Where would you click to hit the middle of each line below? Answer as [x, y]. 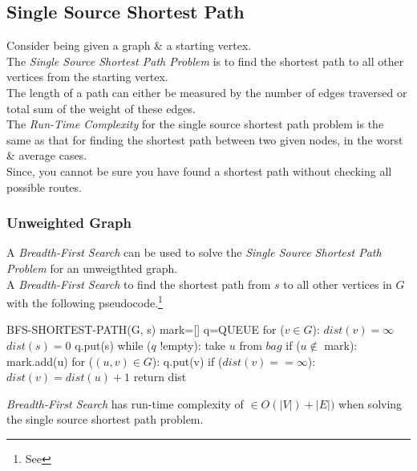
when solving [370, 403]
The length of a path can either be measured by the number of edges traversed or [207, 92]
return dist [160, 377]
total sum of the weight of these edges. [101, 108]
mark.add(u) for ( [50, 361]
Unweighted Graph [69, 223]
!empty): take [193, 345]
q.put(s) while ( [113, 345]
